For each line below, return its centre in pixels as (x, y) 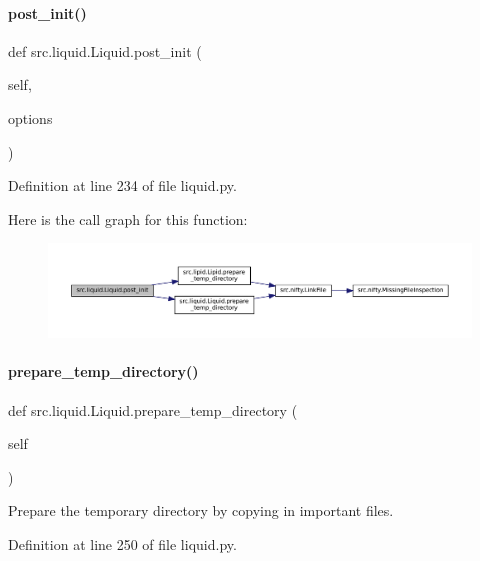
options (30, 117)
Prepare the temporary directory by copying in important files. (201, 510)
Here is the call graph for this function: (128, 218)
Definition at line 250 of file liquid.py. (122, 543)
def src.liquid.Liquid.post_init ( (105, 50)
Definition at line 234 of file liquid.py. (122, 185)
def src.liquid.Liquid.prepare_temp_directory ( (153, 409)
